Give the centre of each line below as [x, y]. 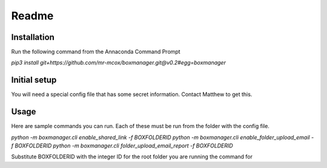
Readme [32, 16]
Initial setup [34, 80]
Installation [33, 37]
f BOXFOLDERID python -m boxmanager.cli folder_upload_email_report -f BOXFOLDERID [122, 146]
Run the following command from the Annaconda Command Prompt [96, 52]
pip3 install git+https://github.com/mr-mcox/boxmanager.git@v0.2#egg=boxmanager [119, 63]
